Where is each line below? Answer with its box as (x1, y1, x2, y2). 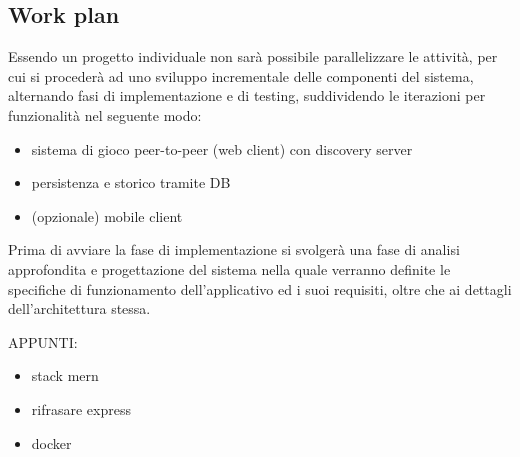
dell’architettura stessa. (8, 298, 151, 319)
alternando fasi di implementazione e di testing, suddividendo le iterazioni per (8, 85, 486, 106)
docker (31, 432, 72, 453)
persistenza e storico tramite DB (31, 172, 231, 193)
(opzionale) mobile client (31, 205, 183, 226)
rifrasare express (31, 398, 131, 419)
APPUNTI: (8, 331, 78, 352)
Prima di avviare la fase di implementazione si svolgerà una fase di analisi (8, 239, 460, 260)
